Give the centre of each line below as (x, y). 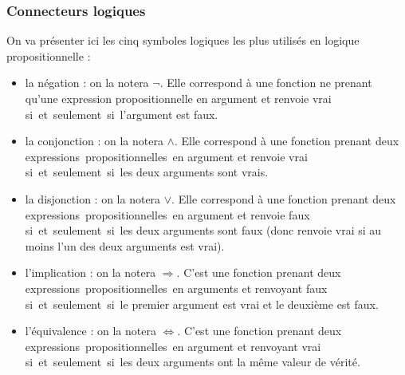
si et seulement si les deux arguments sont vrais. (147, 172)
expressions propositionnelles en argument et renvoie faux (167, 214)
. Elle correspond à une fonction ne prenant (266, 83)
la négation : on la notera (87, 83)
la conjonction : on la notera (94, 141)
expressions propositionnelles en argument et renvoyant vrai (173, 346)
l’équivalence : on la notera (90, 331)
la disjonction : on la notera (93, 198)
